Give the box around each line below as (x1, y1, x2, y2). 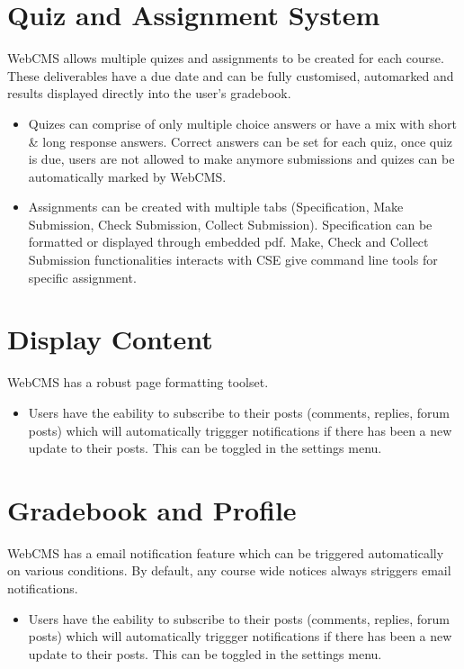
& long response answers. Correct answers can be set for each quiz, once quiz (28, 131, 453, 150)
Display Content (7, 321, 213, 357)
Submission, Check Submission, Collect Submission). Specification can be (28, 214, 433, 233)
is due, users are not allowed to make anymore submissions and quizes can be (28, 149, 455, 168)
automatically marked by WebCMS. (28, 167, 227, 185)
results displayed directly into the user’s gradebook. (7, 84, 291, 103)
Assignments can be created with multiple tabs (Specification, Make (28, 197, 404, 216)
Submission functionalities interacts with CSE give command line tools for (28, 250, 438, 269)
